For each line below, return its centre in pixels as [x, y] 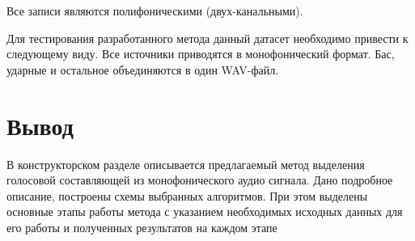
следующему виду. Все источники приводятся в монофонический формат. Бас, [201, 54]
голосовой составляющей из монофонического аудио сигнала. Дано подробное [200, 180]
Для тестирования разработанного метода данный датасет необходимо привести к [207, 38]
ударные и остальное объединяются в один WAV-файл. [143, 69]
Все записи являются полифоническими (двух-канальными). [155, 11]
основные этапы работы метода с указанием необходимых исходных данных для [205, 211]
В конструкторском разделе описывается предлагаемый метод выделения [186, 164]
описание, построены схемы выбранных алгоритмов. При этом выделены [187, 195]
